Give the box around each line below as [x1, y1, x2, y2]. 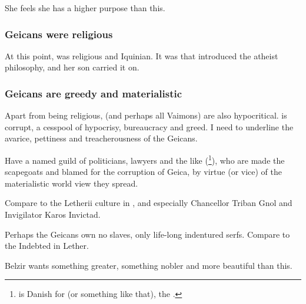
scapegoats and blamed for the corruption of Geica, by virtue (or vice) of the [5, 165, 282, 178]
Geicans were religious [5, 26, 113, 41]
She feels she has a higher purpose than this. [5, 2, 165, 13]
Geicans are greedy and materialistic [5, 86, 182, 100]
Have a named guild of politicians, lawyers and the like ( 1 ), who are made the [5, 153, 285, 166]
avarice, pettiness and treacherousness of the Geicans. [5, 132, 198, 144]
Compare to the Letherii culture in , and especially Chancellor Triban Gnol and [5, 197, 292, 209]
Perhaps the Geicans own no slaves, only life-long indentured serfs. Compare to [5, 228, 290, 240]
